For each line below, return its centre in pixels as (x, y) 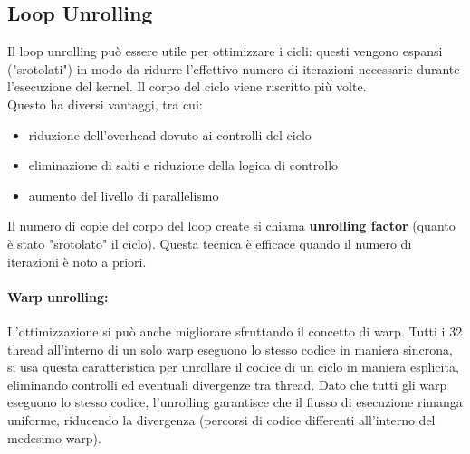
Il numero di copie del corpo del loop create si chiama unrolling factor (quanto (231, 226)
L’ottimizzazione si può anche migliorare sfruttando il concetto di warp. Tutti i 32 (235, 331)
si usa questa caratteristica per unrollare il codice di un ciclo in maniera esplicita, (233, 367)
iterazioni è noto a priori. (77, 261)
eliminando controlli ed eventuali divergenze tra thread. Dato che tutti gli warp (227, 384)
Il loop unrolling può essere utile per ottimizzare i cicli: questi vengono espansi (225, 51)
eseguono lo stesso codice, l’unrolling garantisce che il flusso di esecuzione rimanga (235, 402)
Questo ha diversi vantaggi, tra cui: (105, 104)
